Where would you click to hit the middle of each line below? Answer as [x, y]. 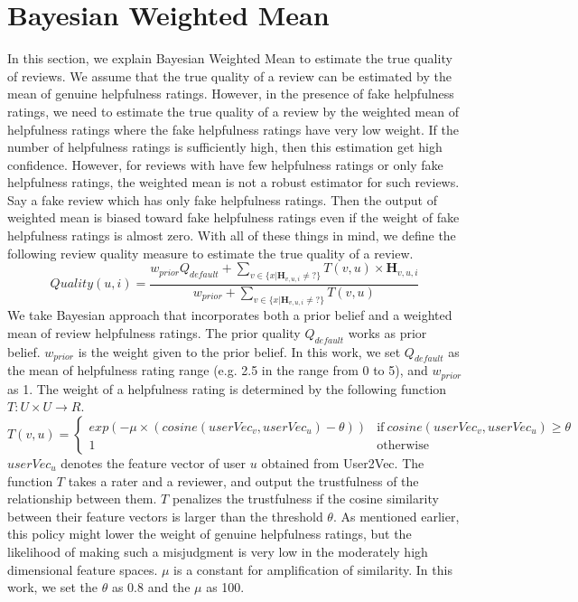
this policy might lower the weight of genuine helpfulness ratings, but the [210, 534]
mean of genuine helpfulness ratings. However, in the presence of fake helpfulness [231, 94]
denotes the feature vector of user [154, 462]
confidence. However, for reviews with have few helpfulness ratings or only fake [225, 164]
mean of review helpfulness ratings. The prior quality [154, 332]
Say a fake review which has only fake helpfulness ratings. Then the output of [223, 199]
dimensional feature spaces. [83, 569]
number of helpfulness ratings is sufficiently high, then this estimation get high [225, 147]
